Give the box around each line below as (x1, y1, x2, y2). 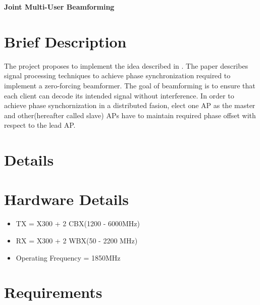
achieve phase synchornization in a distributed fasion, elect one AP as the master (4, 100, 255, 111)
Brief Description (4, 31, 127, 52)
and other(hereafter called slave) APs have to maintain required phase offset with (4, 110, 256, 120)
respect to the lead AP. (4, 120, 76, 130)
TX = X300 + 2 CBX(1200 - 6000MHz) (16, 218, 140, 229)
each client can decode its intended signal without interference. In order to (4, 90, 234, 100)
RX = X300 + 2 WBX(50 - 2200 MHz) (16, 235, 138, 245)
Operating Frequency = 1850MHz (16, 252, 121, 263)
